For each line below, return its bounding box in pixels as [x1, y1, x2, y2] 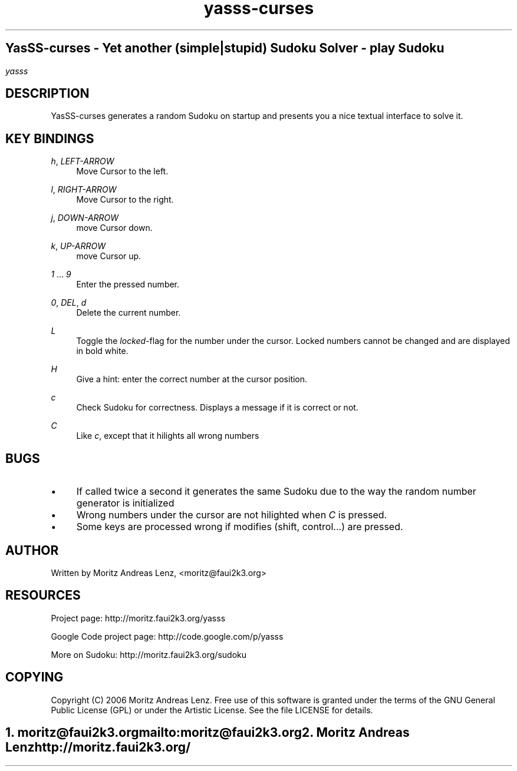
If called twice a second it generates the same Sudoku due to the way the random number [76, 485, 476, 498]
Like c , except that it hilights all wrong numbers [76, 431, 259, 441]
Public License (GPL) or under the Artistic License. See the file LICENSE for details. [51, 704, 373, 715]
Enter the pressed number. [76, 279, 180, 290]
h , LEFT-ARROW [51, 156, 114, 167]
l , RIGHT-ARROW [51, 184, 117, 195]
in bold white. [76, 346, 129, 356]
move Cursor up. [76, 251, 141, 262]
